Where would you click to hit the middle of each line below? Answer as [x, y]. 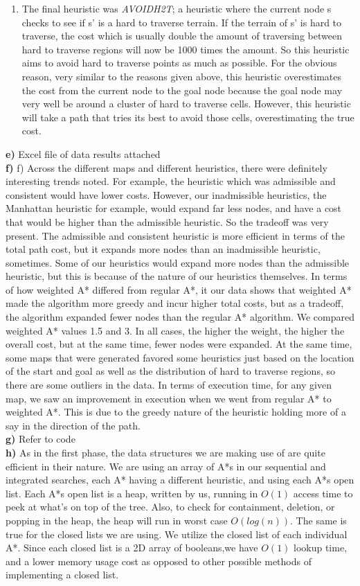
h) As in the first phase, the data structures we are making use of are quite [165, 452]
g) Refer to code [40, 439]
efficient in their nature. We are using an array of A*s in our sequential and [166, 466]
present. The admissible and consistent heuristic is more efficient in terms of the [175, 235]
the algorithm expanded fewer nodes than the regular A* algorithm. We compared [180, 317]
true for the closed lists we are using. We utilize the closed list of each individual [177, 534]
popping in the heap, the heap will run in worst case [117, 520]
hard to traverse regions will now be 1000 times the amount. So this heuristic [186, 49]
